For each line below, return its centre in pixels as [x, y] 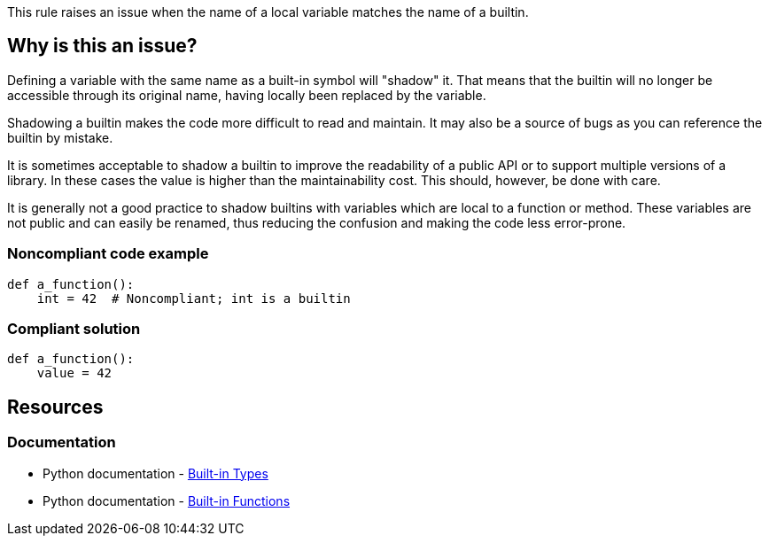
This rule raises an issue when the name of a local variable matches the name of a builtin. [268, 12]
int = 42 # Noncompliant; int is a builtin [194, 298]
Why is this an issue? [102, 46]
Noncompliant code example [108, 254]
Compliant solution [74, 328]
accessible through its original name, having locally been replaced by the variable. [247, 95]
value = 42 [74, 373]
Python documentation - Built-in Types [155, 473]
